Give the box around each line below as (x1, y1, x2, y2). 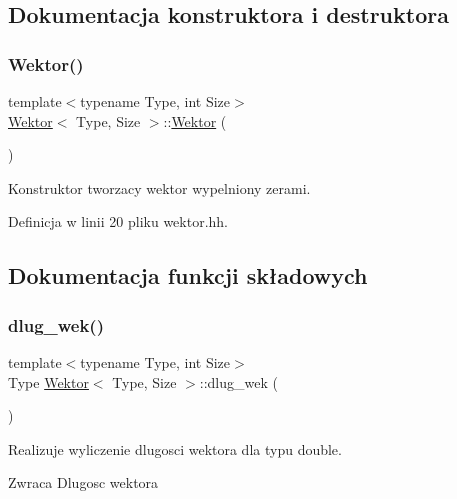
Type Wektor (8, 371, 89, 392)
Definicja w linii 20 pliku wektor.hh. (8, 211, 228, 232)
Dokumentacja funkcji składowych (8, 260, 368, 291)
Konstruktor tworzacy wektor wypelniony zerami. (8, 177, 311, 198)
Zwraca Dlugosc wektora (8, 472, 159, 493)
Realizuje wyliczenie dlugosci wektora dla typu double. (8, 438, 342, 459)
